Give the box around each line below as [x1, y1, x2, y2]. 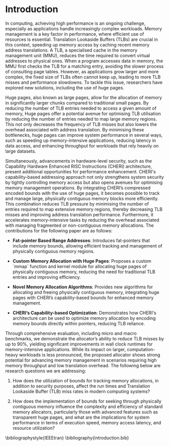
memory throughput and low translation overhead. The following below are [5, 362, 161, 368]
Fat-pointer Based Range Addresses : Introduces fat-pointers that [12, 237, 150, 243]
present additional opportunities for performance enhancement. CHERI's [5, 168, 156, 175]
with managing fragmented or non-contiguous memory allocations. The [5, 222, 154, 228]
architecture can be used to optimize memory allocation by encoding [12, 315, 156, 321]
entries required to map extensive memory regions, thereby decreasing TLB [5, 206, 163, 212]
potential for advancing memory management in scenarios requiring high [5, 357, 157, 363]
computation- [127, 346, 155, 352]
